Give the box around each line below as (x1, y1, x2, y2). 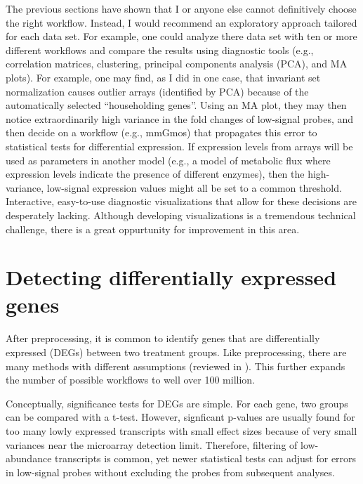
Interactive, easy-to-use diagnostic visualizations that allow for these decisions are (6, 194, 357, 209)
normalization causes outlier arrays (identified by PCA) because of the (6, 84, 309, 98)
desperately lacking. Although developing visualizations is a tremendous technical (6, 207, 356, 222)
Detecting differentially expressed (6, 263, 337, 292)
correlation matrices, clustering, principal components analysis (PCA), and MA (6, 56, 348, 71)
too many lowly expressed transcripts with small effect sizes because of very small (6, 423, 357, 438)
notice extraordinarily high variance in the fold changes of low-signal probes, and (6, 111, 354, 126)
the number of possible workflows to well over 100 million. (6, 372, 255, 387)
